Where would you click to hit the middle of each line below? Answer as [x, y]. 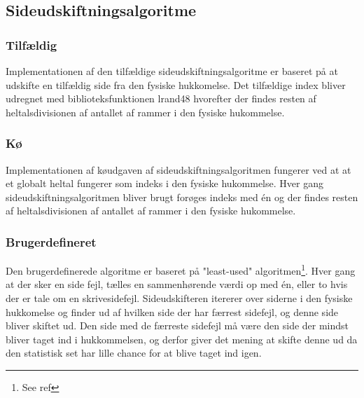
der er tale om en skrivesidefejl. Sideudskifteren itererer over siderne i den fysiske [179, 298]
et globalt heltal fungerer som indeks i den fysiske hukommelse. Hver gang [164, 183]
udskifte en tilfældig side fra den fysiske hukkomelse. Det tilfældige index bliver [176, 84]
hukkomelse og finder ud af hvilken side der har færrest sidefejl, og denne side [172, 311]
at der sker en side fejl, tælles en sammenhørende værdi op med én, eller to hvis [177, 284]
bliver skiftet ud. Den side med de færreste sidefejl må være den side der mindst [177, 325]
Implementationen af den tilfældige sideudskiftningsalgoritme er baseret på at [172, 71]
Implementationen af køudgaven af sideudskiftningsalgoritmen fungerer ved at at [178, 169]
